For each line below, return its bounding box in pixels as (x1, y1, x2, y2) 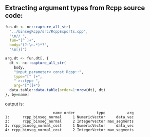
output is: (5, 101, 24, 107)
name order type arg (53, 110, 134, 115)
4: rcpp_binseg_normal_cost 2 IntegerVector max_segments (5, 127, 134, 132)
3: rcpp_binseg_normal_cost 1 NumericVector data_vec (5, 123, 134, 128)
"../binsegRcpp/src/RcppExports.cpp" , (9, 29, 89, 34)
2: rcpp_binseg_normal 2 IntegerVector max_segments (5, 119, 134, 124)
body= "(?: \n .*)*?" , (9, 42, 49, 48)
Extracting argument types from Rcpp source (5, 4, 145, 12)
